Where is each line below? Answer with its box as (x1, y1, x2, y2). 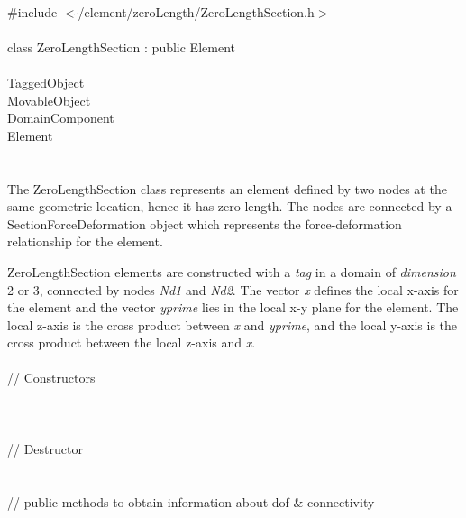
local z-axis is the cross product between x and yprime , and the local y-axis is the (7, 315, 458, 334)
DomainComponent (7, 108, 114, 127)
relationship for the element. (7, 232, 163, 251)
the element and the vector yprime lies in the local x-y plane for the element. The (7, 298, 459, 317)
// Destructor (7, 439, 83, 458)
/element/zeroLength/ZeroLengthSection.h (78, 2, 315, 21)
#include (7, 2, 58, 21)
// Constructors (7, 368, 96, 387)
